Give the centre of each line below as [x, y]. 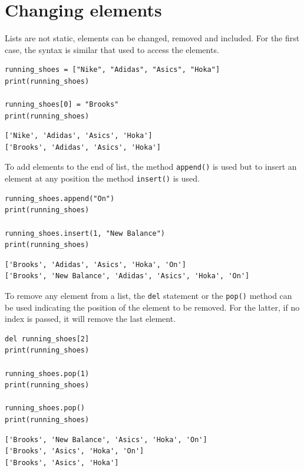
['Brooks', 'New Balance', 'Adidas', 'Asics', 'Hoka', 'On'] [127, 276]
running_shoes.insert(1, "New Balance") [85, 233]
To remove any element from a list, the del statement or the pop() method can [148, 295]
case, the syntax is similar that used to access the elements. [112, 49]
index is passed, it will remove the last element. [90, 319]
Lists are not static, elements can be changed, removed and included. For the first [152, 38]
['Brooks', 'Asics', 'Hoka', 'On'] [75, 451]
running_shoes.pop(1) [47, 373]
